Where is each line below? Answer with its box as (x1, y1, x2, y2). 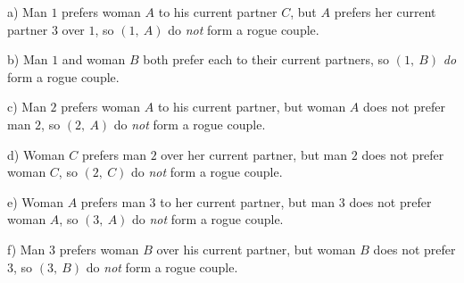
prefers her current (334, 3, 436, 21)
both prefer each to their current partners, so (143, 50, 389, 69)
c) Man (7, 97, 46, 116)
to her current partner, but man (160, 192, 336, 211)
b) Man (7, 50, 48, 69)
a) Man (7, 3, 47, 21)
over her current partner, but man (161, 145, 348, 163)
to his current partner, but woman (157, 97, 346, 116)
